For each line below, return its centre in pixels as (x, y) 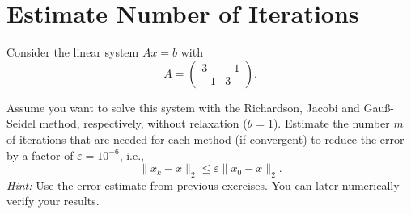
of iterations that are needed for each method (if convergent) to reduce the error (205, 138)
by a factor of (40, 155)
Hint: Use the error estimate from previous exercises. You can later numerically (203, 185)
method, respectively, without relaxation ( (143, 123)
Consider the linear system (73, 52)
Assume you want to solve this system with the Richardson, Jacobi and (183, 107)
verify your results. (53, 201)
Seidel (21, 123)
